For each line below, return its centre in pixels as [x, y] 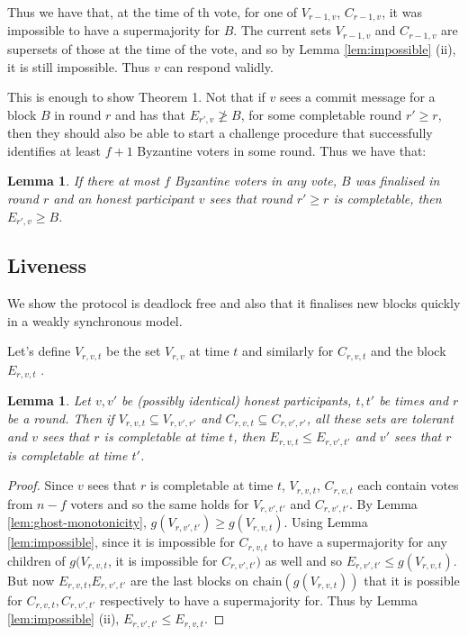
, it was [402, 12]
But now [31, 580]
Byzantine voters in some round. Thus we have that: [282, 150]
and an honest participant [124, 198]
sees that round [251, 198]
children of [36, 560]
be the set [134, 351]
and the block [408, 351]
